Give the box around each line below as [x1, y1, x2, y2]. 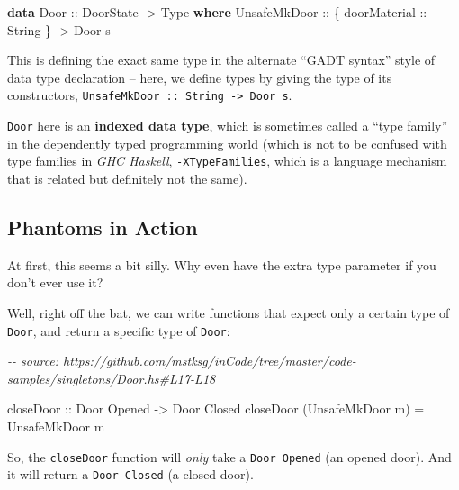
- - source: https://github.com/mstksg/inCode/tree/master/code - [7, 351, 356, 370]
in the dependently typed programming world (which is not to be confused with [7, 133, 447, 152]
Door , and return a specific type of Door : [7, 321, 230, 340]
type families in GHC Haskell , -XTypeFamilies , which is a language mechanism [7, 151, 447, 170]
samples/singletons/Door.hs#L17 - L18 [7, 368, 216, 387]
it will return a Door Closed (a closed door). [7, 465, 254, 484]
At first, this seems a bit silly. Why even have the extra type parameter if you [7, 255, 436, 274]
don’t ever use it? [7, 273, 103, 292]
